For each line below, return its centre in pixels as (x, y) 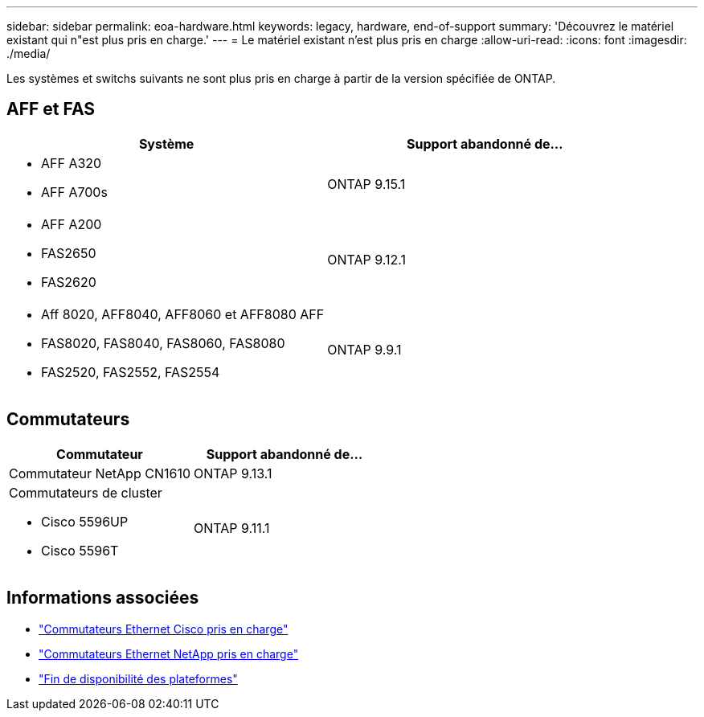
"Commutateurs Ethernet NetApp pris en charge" (169, 653)
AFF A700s (74, 192)
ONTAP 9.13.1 (233, 473)
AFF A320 (72, 163)
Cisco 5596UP (85, 521)
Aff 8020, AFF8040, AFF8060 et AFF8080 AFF (183, 314)
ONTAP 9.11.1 (231, 528)
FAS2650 (69, 253)
